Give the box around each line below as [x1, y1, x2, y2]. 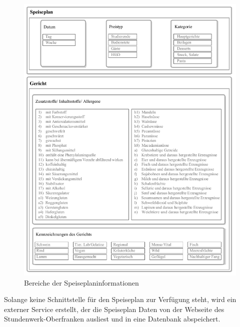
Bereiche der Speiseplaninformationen [24, 277, 139, 288]
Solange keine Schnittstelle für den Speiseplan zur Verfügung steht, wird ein [4, 294, 236, 305]
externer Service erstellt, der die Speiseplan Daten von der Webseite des [4, 304, 224, 314]
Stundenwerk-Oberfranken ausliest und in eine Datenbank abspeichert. [4, 314, 220, 324]
